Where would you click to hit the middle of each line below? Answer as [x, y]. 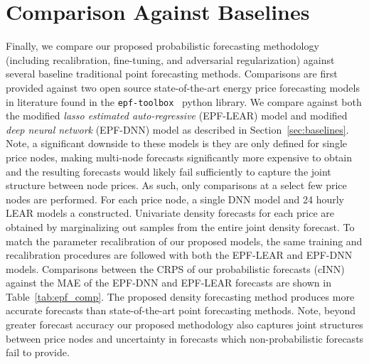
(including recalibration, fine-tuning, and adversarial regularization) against [170, 59]
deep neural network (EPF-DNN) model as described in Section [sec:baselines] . [177, 129]
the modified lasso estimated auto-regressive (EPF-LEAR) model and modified [177, 116]
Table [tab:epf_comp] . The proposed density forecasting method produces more [180, 296]
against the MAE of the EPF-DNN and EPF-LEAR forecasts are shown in [169, 283]
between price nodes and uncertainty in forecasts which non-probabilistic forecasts [185, 338]
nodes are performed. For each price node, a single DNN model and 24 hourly [175, 199]
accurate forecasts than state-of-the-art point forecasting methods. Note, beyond [181, 310]
